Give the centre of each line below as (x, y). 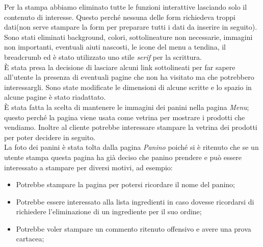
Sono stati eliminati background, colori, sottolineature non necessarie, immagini (128, 37)
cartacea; (30, 239)
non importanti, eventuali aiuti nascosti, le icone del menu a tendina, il (115, 47)
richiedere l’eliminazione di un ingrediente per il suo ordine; (109, 211)
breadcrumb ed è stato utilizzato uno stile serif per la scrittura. (103, 57)
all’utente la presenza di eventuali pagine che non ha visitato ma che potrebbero (129, 77)
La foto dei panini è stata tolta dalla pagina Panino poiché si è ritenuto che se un (131, 147)
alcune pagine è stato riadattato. (55, 97)
